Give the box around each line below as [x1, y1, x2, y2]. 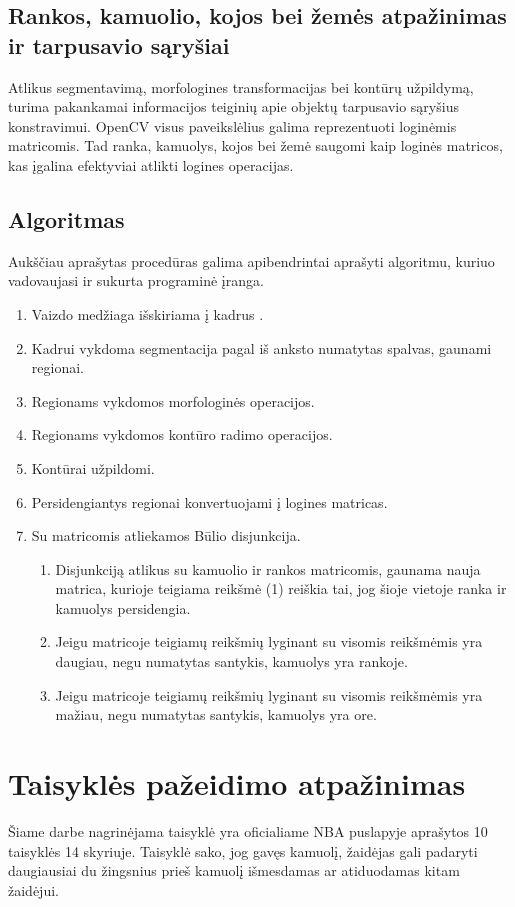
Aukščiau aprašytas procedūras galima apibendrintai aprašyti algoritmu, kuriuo [8, 250, 495, 271]
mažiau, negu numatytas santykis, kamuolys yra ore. [55, 704, 377, 725]
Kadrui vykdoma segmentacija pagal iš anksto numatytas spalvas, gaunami [31, 337, 492, 358]
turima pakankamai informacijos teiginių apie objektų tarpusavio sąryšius [8, 96, 459, 117]
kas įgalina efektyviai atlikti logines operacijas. [8, 154, 294, 175]
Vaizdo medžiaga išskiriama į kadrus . [31, 303, 264, 324]
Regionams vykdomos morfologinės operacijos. [31, 390, 315, 411]
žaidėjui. [8, 879, 59, 900]
